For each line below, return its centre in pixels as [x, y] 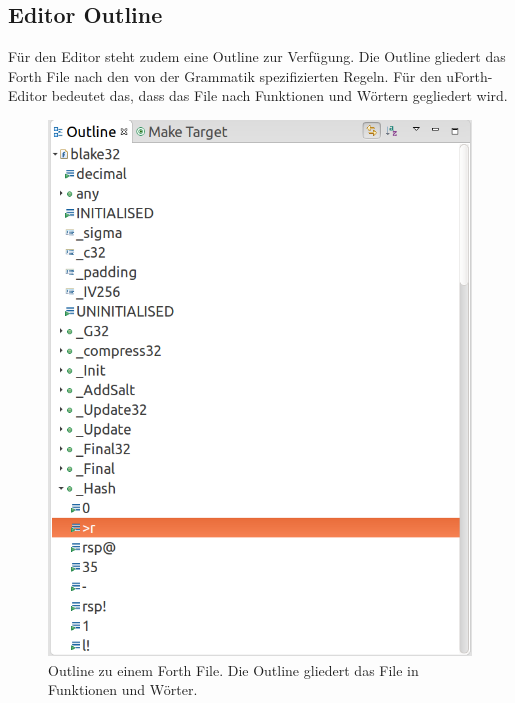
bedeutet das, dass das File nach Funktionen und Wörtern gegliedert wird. [279, 95]
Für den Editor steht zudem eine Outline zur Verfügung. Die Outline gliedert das [257, 56]
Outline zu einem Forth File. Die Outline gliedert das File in [233, 669]
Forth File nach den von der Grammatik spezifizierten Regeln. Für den [225, 75]
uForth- [469, 75]
